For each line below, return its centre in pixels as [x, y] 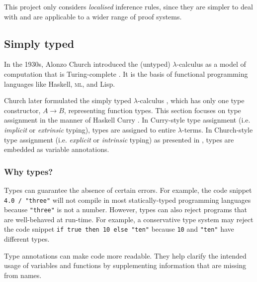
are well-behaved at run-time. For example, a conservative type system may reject [129, 219]
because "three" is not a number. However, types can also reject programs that [126, 210]
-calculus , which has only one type [191, 100]
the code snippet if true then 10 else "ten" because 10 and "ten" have [119, 229]
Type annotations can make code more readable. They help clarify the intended [125, 255]
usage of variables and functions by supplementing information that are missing [125, 265]
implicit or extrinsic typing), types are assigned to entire [90, 129]
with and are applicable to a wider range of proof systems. [93, 16]
